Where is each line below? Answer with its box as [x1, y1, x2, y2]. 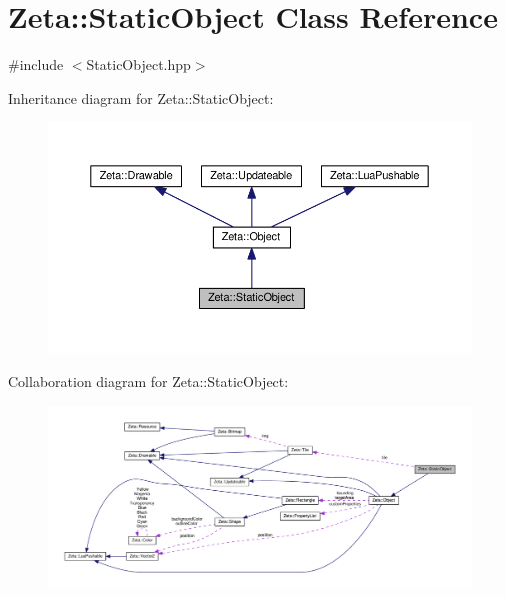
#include [8, 54, 64, 75]
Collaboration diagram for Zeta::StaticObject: [8, 370, 289, 391]
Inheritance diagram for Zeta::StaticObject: [8, 87, 274, 108]
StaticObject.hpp [86, 54, 191, 75]
